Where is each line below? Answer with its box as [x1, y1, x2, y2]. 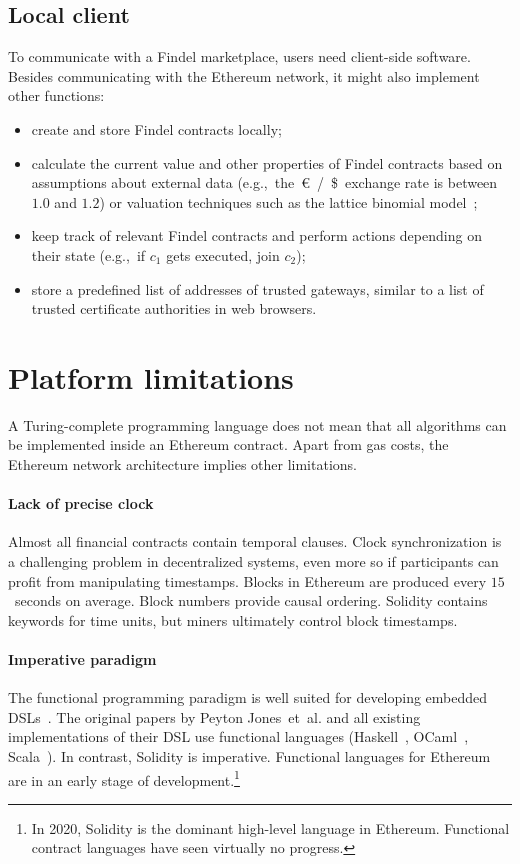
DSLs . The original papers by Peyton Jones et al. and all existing [8, 706, 421, 727]
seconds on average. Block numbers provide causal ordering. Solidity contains [14, 590, 488, 611]
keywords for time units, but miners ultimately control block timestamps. [8, 609, 458, 630]
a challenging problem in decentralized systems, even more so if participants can [8, 551, 499, 572]
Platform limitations [8, 356, 294, 397]
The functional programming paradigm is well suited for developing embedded [8, 687, 488, 708]
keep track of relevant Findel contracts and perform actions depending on [31, 225, 482, 246]
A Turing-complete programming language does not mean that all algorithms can [8, 414, 507, 435]
